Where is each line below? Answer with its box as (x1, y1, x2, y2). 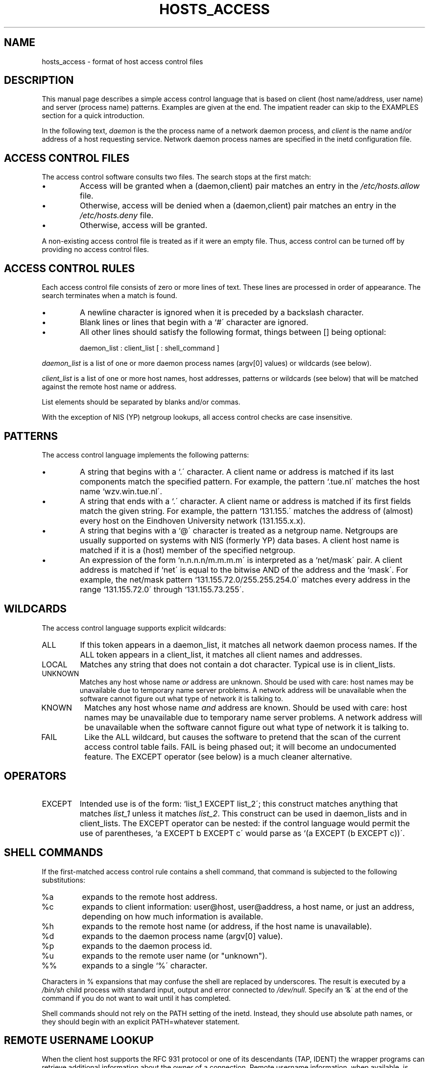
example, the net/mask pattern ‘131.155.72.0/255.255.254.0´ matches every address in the (80, 574, 410, 585)
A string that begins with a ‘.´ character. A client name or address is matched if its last (80, 466, 394, 477)
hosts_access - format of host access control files (42, 57, 203, 66)
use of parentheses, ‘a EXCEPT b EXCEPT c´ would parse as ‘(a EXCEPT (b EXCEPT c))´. (79, 828, 405, 838)
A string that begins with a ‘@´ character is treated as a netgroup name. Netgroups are (80, 525, 398, 535)
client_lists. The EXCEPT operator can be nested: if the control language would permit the (79, 818, 410, 828)
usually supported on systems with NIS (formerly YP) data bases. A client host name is (80, 535, 400, 545)
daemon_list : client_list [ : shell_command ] (79, 344, 219, 353)
